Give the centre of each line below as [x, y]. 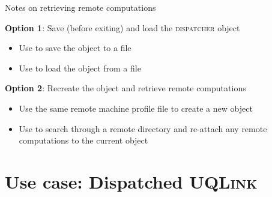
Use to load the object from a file [80, 68]
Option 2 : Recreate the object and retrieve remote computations [125, 88]
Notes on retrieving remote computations [80, 7]
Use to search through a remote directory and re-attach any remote [143, 128]
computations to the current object [83, 140]
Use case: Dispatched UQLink [131, 181]
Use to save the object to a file [75, 48]
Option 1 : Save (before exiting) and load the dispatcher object [122, 27]
